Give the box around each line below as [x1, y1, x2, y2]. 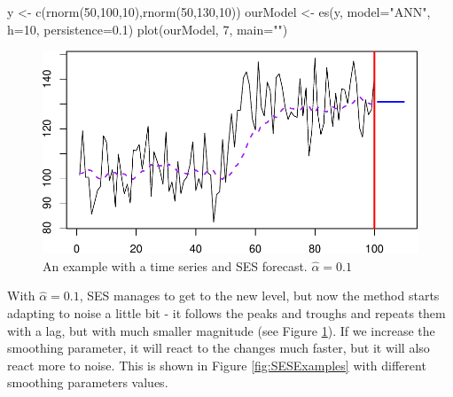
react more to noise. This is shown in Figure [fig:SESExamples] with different [7, 355, 426, 374]
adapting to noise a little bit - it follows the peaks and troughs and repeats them [7, 304, 446, 322]
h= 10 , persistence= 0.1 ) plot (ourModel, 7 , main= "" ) [7, 19, 288, 38]
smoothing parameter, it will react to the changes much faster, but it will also [7, 339, 430, 357]
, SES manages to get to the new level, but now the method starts [79, 286, 440, 305]
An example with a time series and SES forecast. [43, 256, 308, 275]
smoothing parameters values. [7, 373, 168, 392]
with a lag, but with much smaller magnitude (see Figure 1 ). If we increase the [7, 321, 435, 339]
